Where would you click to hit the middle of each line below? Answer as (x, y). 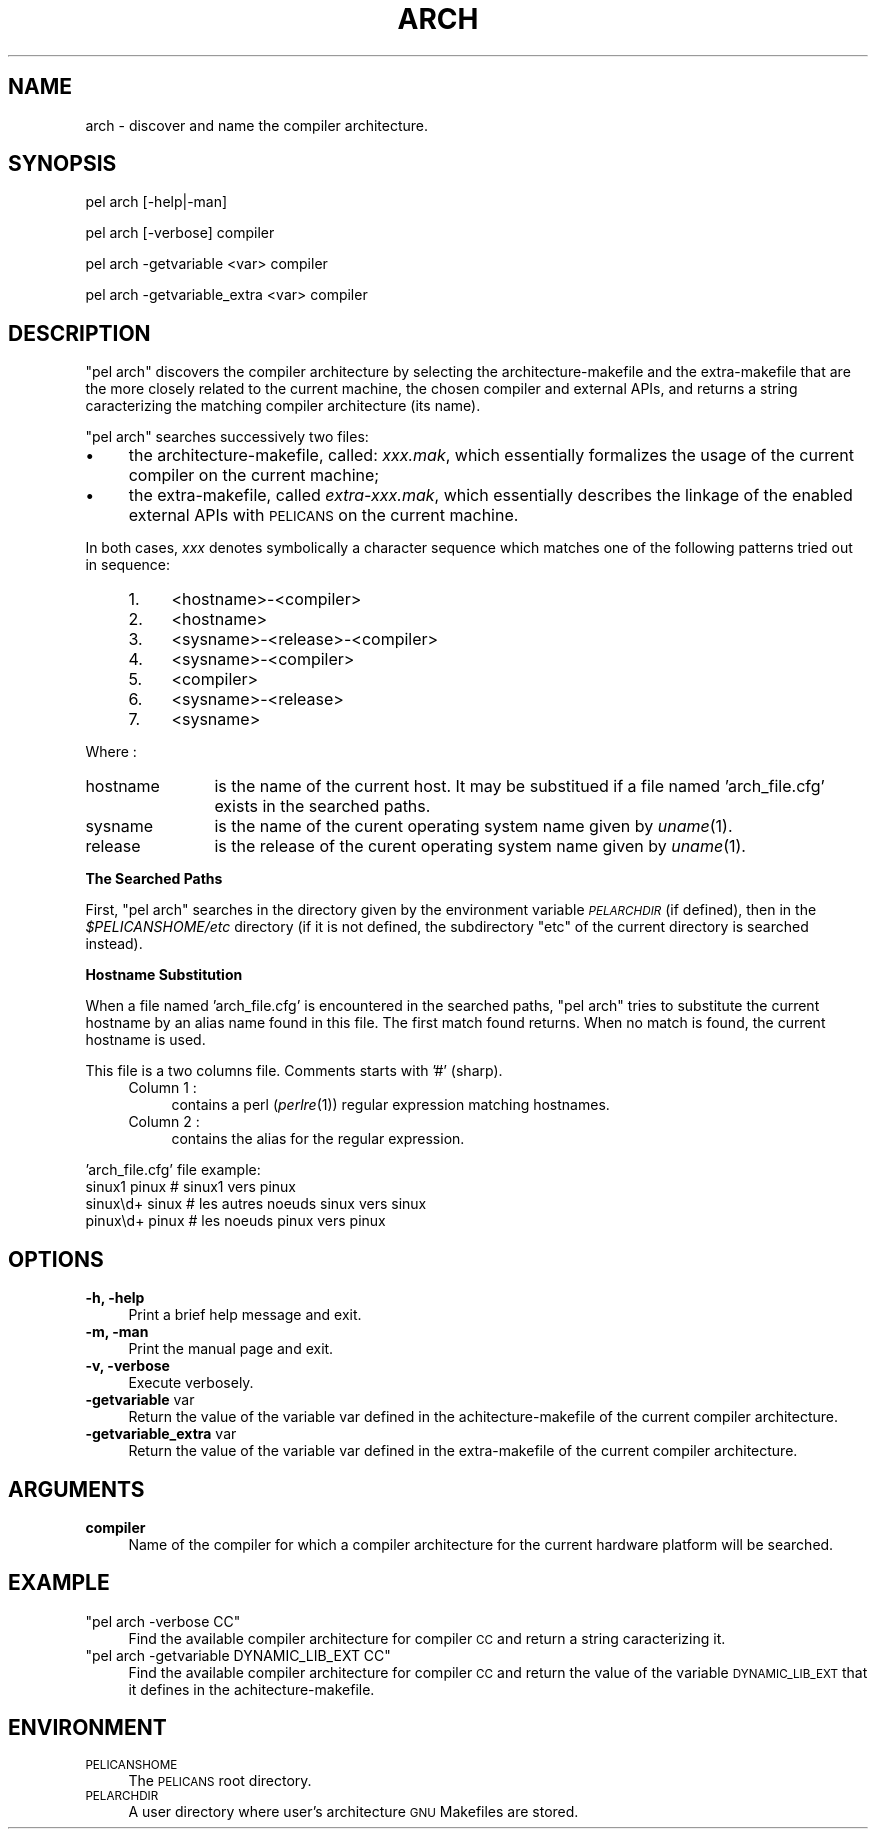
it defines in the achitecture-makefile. (251, 1689)
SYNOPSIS (62, 164)
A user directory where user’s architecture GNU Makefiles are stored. (353, 1811)
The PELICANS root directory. (220, 1780)
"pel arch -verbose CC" (163, 1621)
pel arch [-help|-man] (156, 202)
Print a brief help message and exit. (245, 1315)
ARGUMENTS (76, 1489)
